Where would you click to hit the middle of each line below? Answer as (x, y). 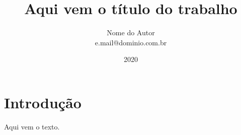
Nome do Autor (131, 32)
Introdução (43, 102)
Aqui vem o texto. (32, 126)
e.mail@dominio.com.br (131, 42)
